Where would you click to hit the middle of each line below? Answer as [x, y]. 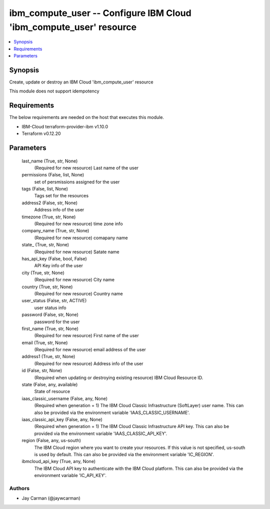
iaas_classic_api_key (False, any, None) [62, 419]
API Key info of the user [59, 266]
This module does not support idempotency [54, 91]
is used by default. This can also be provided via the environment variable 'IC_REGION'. [124, 454]
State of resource [52, 392]
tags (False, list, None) [45, 189]
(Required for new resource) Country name [78, 293]
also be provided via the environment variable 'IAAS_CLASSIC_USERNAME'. [112, 413]
